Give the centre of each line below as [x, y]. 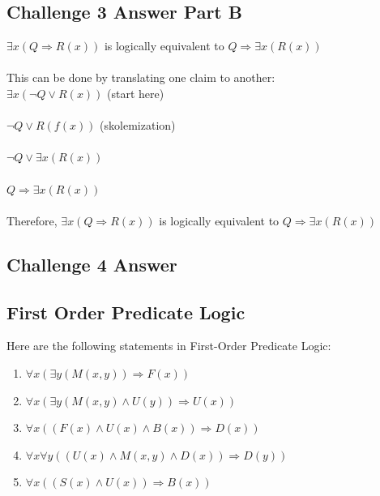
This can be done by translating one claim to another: [141, 77]
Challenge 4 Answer [92, 264]
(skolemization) [138, 125]
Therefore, [32, 220]
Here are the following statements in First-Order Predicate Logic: [169, 346]
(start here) [136, 93]
